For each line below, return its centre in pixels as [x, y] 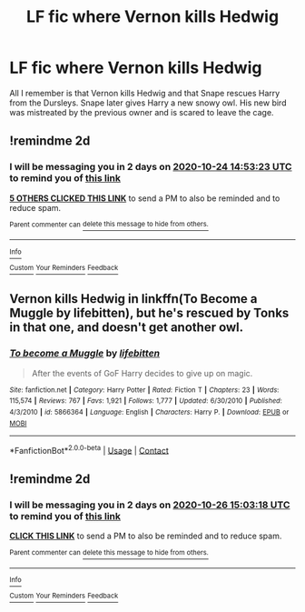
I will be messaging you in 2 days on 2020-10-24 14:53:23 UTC [151, 167]
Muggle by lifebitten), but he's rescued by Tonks [149, 313]
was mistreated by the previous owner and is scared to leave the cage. [142, 112]
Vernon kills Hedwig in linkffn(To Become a [133, 299]
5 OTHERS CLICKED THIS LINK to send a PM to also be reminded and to [145, 198]
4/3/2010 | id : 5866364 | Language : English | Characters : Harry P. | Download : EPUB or [149, 412]
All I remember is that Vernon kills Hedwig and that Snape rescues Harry [145, 93]
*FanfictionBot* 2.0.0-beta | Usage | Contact [89, 449]
